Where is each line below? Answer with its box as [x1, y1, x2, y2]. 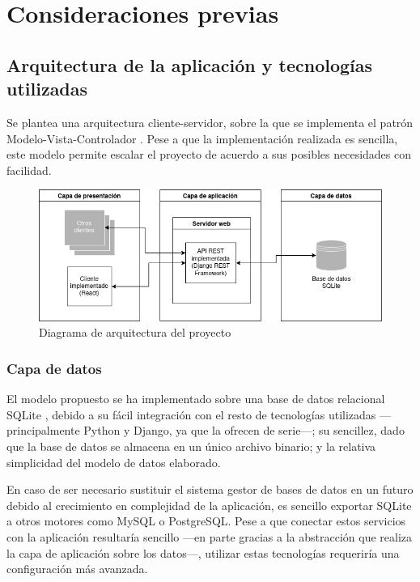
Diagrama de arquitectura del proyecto [39, 324, 231, 341]
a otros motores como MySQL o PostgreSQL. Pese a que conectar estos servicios [6, 512, 406, 529]
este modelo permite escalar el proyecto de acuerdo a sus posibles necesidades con [6, 146, 412, 163]
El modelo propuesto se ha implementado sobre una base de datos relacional [6, 390, 385, 407]
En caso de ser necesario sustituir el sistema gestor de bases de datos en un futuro [6, 481, 414, 498]
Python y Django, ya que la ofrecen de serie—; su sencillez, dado [83, 422, 405, 439]
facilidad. [6, 161, 52, 178]
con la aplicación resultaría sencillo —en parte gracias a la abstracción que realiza [6, 529, 413, 545]
